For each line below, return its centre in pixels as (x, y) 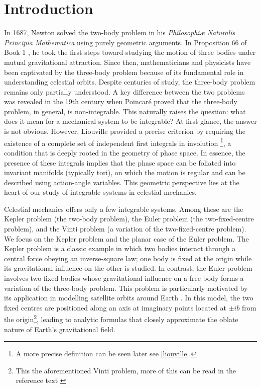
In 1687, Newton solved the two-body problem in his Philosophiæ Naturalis (120, 32)
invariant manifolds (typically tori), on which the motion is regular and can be (125, 172)
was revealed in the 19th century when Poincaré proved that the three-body (121, 101)
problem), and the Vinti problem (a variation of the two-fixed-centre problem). (125, 229)
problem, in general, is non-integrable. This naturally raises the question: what (125, 111)
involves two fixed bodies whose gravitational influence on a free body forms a (124, 278)
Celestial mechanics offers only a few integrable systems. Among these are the (124, 209)
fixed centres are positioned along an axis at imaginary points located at (115, 307)
